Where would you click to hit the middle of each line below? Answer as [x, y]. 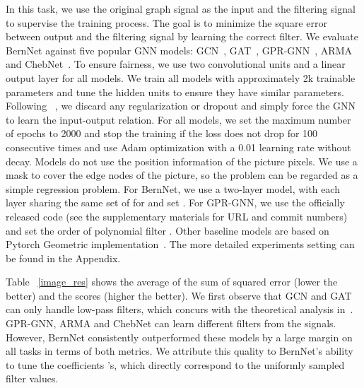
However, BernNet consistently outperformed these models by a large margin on [179, 337]
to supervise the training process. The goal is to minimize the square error [166, 22]
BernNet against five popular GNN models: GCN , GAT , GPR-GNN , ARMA [179, 50]
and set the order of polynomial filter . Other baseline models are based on [168, 230]
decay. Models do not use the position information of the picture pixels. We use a [182, 161]
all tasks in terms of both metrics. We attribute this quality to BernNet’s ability [180, 351]
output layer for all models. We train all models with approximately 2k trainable [181, 77]
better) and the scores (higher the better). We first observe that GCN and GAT [179, 295]
